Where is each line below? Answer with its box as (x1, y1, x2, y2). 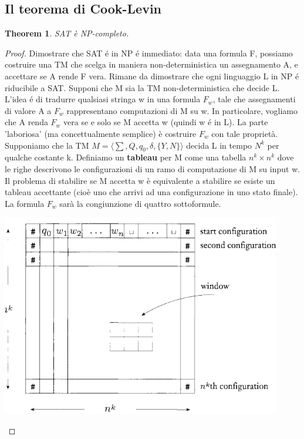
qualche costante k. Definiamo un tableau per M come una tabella (5, 151, 246, 163)
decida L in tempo (186, 139, 252, 151)
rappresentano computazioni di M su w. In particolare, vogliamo (66, 104, 298, 116)
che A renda (5, 116, 48, 128)
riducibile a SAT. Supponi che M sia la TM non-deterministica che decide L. (5, 81, 280, 93)
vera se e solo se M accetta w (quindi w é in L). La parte (63, 116, 268, 128)
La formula (5, 197, 45, 209)
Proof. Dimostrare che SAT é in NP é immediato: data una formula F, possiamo (5, 46, 293, 59)
